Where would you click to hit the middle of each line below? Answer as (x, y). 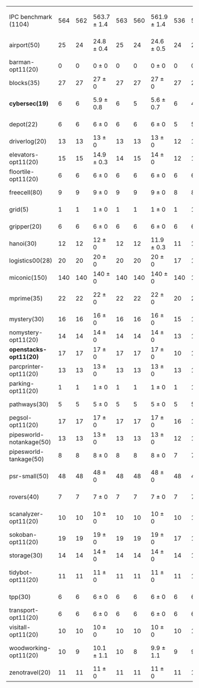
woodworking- (30, 648)
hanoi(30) (23, 244)
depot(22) (23, 124)
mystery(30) (27, 319)
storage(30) (26, 555)
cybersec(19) (29, 103)
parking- (22, 383)
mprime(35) (26, 298)
